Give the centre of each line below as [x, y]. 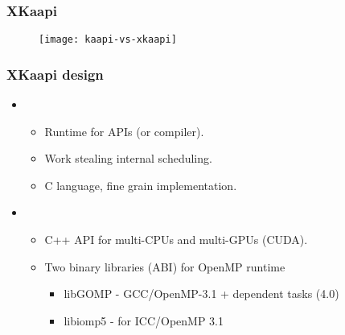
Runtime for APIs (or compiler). [124, 131]
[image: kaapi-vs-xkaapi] [108, 40]
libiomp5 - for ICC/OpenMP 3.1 [144, 320]
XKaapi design [55, 74]
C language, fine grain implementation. [141, 185]
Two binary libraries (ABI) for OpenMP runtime [165, 266]
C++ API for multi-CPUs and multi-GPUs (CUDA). [176, 240]
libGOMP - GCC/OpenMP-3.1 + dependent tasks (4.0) [201, 294]
